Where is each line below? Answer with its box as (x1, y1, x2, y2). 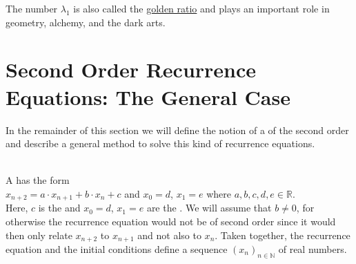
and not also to (137, 227, 201, 242)
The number (6, 1, 58, 15)
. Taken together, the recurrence (215, 227, 350, 242)
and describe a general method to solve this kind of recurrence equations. (6, 136, 315, 151)
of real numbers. (278, 241, 347, 256)
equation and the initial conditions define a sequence (6, 241, 228, 256)
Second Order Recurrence (6, 55, 257, 84)
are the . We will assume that (146, 200, 272, 215)
